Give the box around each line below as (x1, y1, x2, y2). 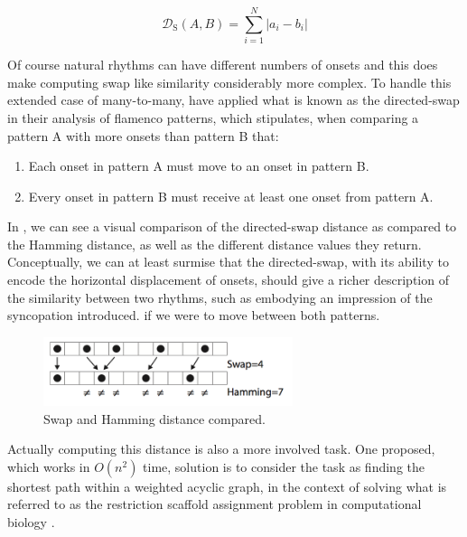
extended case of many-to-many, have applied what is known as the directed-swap (7, 90, 460, 109)
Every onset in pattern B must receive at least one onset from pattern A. (28, 186, 434, 205)
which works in (7, 457, 90, 476)
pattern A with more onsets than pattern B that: (7, 126, 279, 145)
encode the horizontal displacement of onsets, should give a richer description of (7, 270, 449, 289)
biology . (7, 512, 55, 531)
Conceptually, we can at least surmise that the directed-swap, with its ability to (7, 252, 449, 271)
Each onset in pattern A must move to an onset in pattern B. (28, 156, 369, 175)
